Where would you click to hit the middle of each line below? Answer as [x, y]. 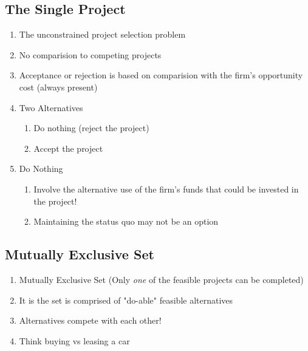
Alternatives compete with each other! [90, 320]
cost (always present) [58, 87]
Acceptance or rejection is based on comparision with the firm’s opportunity [161, 75]
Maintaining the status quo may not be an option [126, 221]
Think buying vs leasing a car [74, 340]
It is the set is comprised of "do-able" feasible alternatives [126, 300]
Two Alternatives [51, 107]
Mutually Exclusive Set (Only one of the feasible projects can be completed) [161, 279]
